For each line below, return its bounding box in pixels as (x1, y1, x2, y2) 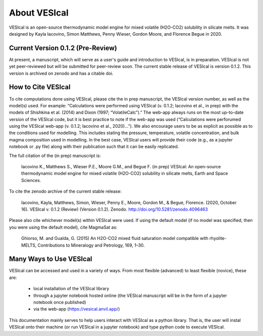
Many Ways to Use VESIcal (9, 255, 93, 263)
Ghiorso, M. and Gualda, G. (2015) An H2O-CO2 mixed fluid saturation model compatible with (21, 236, 209, 241)
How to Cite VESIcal (9, 83, 71, 91)
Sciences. (21, 177, 41, 183)
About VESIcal (9, 7, 69, 18)
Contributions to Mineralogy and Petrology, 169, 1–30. (37, 242, 145, 248)
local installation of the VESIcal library (33, 286, 110, 292)
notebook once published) (33, 299, 86, 305)
